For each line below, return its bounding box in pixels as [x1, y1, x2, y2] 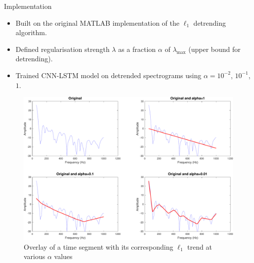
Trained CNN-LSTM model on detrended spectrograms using [15, 70, 202, 80]
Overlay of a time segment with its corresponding [24, 241, 173, 252]
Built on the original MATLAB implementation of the [15, 17, 179, 28]
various [24, 251, 45, 262]
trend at [187, 241, 212, 252]
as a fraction [118, 44, 156, 54]
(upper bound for [188, 44, 241, 54]
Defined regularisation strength [15, 44, 110, 54]
